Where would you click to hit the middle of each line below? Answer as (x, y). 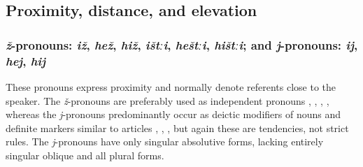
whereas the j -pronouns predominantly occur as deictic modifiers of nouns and (173, 114)
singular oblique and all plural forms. (85, 155)
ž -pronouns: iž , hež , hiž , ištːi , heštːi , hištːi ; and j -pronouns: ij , (182, 44)
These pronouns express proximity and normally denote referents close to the (171, 86)
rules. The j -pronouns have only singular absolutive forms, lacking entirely (165, 141)
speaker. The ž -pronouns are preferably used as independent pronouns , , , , (168, 100)
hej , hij (26, 60)
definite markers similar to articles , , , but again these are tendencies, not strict (177, 128)
